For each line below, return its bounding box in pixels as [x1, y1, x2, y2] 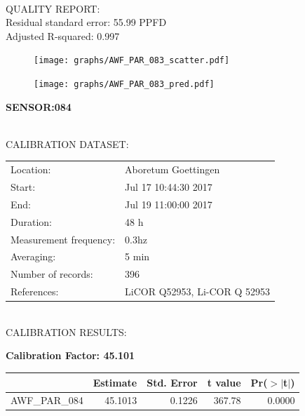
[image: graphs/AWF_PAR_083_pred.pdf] [34, 79, 215, 90]
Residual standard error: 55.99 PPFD [6, 15, 167, 29]
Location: [11, 162, 51, 177]
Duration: [11, 214, 52, 229]
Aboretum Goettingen [125, 162, 220, 177]
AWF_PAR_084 [11, 393, 83, 408]
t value [207, 375, 241, 389]
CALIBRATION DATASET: [6, 136, 129, 151]
